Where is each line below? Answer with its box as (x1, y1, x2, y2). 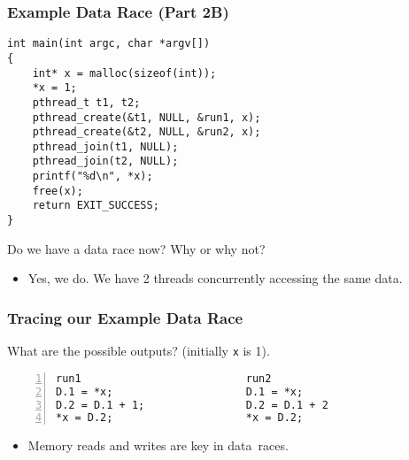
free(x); (32, 184, 83, 197)
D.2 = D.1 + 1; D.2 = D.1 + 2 (56, 398, 328, 411)
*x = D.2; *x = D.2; (56, 411, 304, 425)
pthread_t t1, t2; (32, 96, 141, 109)
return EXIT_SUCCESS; (32, 199, 159, 212)
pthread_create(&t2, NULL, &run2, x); (32, 126, 261, 139)
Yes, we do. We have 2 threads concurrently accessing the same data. (27, 269, 403, 287)
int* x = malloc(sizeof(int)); (32, 66, 217, 80)
